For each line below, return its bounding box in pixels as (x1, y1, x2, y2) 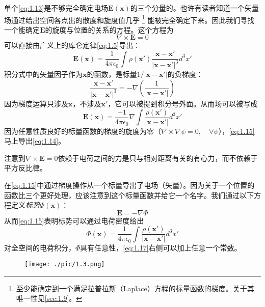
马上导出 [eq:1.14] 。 (4, 135, 66, 146)
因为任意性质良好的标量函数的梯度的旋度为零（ (4, 125, 161, 136)
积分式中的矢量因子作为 (4, 69, 83, 79)
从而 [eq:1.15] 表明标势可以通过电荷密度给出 (4, 215, 144, 226)
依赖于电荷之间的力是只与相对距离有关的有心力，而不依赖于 (58, 152, 258, 163)
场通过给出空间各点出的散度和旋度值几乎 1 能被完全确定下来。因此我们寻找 (4, 13, 255, 25)
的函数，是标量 (87, 69, 137, 79)
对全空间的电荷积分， (4, 242, 75, 253)
